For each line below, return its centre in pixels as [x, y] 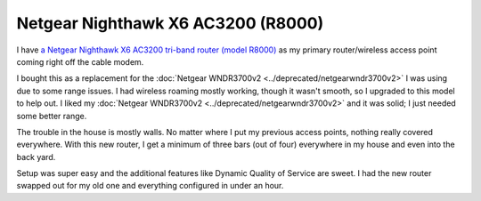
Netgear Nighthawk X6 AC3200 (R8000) [170, 23]
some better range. [52, 116]
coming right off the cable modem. [80, 61]
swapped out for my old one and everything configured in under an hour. [150, 186]
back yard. [36, 157]
